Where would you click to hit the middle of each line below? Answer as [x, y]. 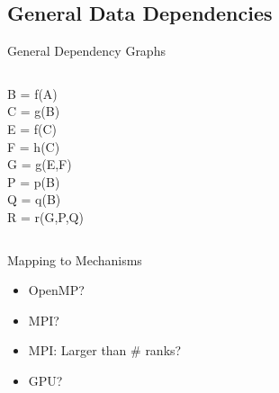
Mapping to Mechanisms [75, 259]
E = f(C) [32, 128]
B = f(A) [32, 93]
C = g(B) [34, 111]
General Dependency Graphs [86, 51]
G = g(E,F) [40, 164]
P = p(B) [34, 181]
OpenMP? [56, 290]
